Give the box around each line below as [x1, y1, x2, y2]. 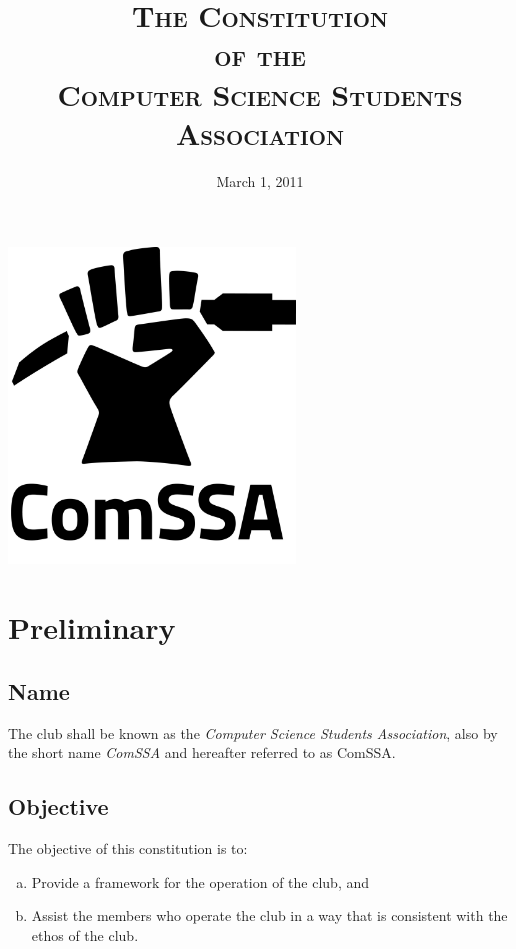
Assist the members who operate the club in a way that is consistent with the [31, 905, 508, 926]
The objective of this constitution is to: [8, 837, 248, 858]
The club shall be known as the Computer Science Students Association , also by [8, 722, 498, 743]
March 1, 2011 [216, 170, 304, 191]
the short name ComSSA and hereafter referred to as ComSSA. [8, 742, 396, 763]
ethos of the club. [31, 924, 139, 945]
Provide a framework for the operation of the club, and [31, 871, 369, 892]
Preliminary [8, 607, 176, 648]
